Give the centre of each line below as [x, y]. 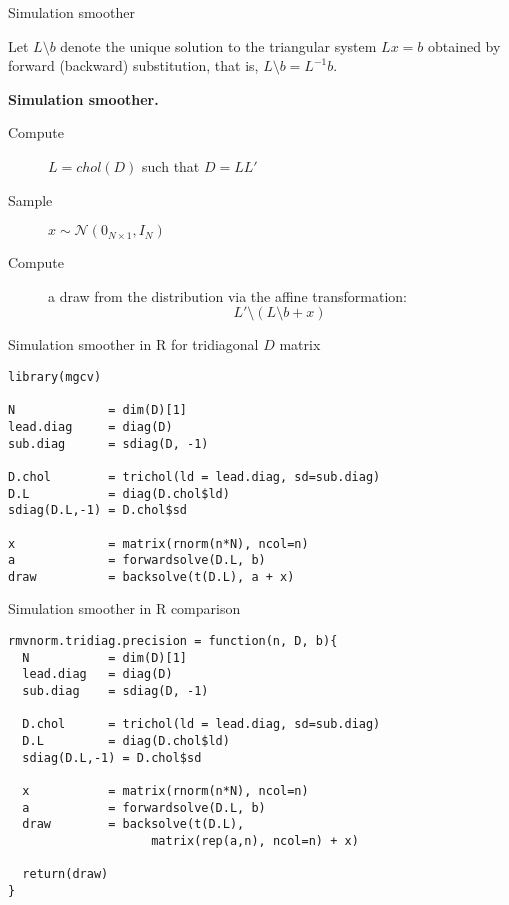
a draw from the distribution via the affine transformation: [227, 295]
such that [171, 165]
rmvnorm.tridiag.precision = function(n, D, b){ [173, 641]
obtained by [464, 45]
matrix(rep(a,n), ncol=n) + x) [255, 840]
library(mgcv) [55, 376]
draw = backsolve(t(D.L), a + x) [151, 576]
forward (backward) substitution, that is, [133, 65]
